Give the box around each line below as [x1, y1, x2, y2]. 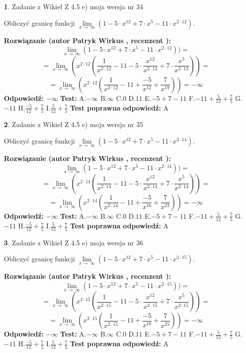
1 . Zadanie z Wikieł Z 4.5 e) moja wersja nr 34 [4, 1, 143, 11]
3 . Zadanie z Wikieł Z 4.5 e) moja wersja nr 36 [4, 237, 143, 247]
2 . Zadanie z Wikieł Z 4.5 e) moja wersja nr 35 [4, 119, 143, 129]
